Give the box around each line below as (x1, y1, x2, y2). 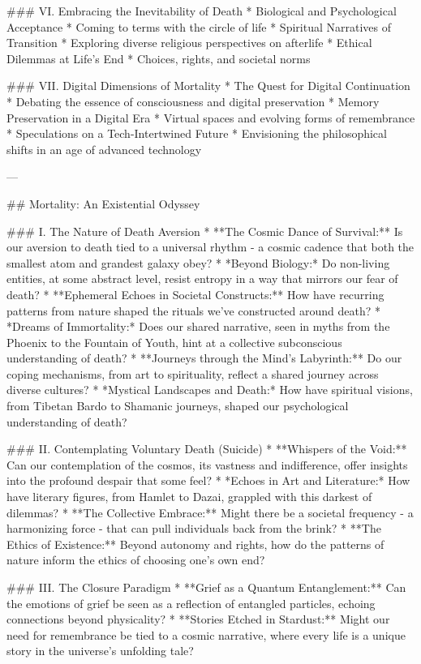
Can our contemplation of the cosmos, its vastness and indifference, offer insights (6, 456, 408, 473)
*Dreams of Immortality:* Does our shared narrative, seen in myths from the (6, 318, 390, 335)
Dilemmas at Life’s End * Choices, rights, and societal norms (6, 49, 311, 66)
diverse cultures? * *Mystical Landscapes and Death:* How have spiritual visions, (6, 381, 413, 398)
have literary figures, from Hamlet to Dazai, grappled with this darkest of (6, 488, 372, 505)
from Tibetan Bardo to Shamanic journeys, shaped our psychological (6, 397, 349, 414)
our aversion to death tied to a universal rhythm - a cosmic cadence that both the (6, 238, 415, 255)
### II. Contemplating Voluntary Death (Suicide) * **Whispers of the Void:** (6, 440, 407, 457)
